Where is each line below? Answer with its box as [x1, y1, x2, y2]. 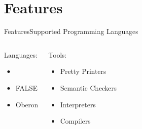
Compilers [60, 116, 91, 126]
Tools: [48, 49, 67, 60]
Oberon [15, 99, 38, 109]
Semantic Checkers [60, 82, 117, 93]
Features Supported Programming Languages [4, 26, 139, 36]
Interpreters [60, 99, 96, 109]
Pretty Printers [60, 66, 106, 76]
